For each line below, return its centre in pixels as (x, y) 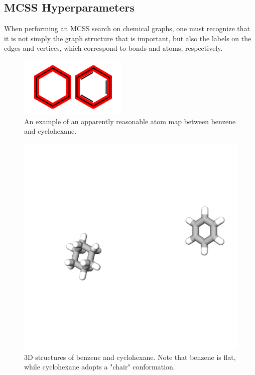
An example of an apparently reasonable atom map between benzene (130, 121)
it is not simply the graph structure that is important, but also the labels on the (128, 38)
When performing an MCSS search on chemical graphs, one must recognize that (127, 28)
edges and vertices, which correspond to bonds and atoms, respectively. (113, 48)
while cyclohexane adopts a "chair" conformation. (100, 367)
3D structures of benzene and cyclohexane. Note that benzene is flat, (130, 357)
